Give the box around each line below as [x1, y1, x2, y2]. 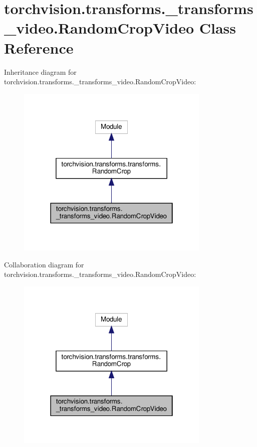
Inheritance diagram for [4, 66, 77, 77]
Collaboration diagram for [4, 259, 84, 269]
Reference [4, 37, 74, 58]
